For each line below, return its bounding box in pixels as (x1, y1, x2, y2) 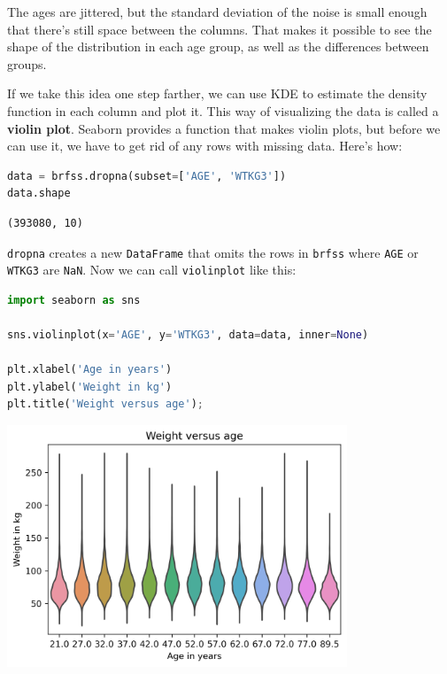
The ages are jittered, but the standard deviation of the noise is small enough (7, 3, 428, 20)
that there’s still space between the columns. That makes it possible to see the (7, 19, 432, 38)
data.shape (7, 187, 71, 200)
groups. (7, 54, 47, 73)
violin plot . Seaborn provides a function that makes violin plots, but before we (7, 119, 441, 137)
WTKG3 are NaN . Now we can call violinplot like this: (7, 260, 297, 279)
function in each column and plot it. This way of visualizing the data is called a (7, 101, 439, 120)
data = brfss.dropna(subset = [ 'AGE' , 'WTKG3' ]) (7, 169, 287, 182)
